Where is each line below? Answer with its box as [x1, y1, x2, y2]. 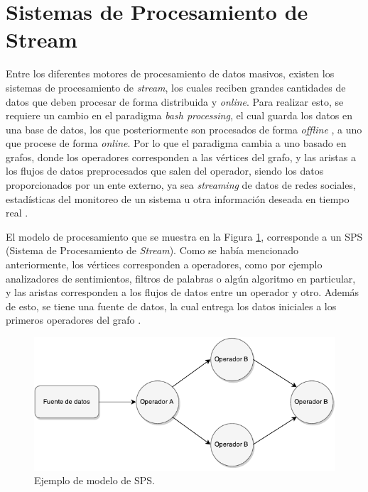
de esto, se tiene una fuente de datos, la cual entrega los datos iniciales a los [6, 298, 337, 313]
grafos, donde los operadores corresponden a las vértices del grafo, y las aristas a [6, 149, 356, 164]
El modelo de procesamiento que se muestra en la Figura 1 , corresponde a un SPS [6, 229, 363, 244]
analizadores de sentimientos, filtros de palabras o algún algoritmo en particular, [6, 270, 356, 285]
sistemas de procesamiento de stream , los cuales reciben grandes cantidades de [6, 80, 346, 94]
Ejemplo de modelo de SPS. [34, 473, 155, 488]
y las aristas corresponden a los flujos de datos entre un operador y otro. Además [6, 285, 359, 300]
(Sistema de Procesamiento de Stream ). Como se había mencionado [6, 243, 298, 258]
